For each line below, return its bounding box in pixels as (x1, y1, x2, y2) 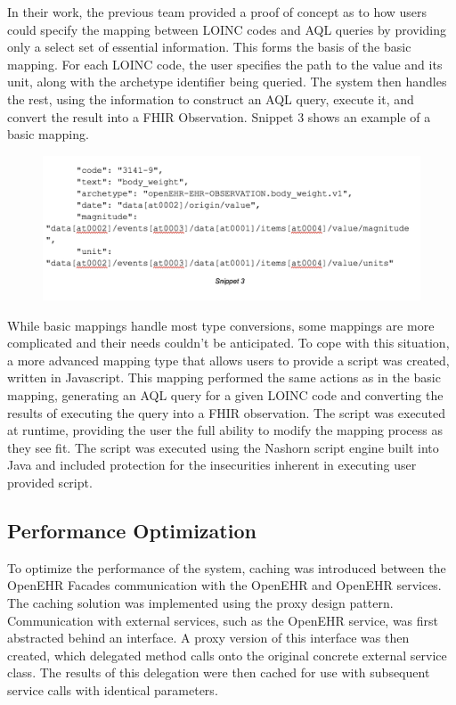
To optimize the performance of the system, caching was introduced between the (7, 558, 446, 577)
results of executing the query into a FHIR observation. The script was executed (7, 403, 446, 422)
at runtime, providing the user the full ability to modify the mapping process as (7, 421, 443, 439)
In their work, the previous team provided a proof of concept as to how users (7, 3, 427, 20)
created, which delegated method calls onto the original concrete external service (7, 645, 447, 664)
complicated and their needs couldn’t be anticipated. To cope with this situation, (7, 333, 450, 352)
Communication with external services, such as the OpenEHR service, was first (7, 611, 439, 629)
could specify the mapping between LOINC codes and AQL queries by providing (7, 20, 447, 38)
